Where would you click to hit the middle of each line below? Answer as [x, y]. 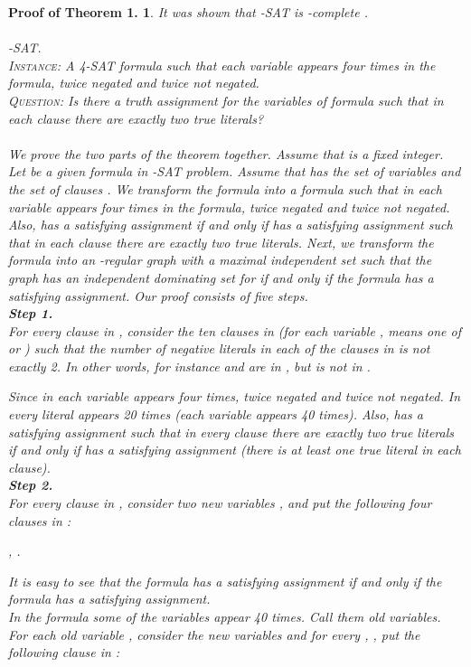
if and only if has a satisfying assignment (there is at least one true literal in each [235, 450]
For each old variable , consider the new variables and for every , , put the [214, 634]
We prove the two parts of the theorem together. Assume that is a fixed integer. [226, 153]
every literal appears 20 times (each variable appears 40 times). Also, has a [216, 414]
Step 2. [31, 485]
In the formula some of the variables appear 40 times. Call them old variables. [225, 616]
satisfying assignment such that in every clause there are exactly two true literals [231, 432]
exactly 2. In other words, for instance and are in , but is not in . [189, 366]
